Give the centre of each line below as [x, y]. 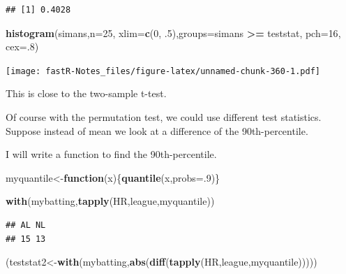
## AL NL [26, 225]
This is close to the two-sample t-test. [86, 93]
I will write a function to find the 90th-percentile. [111, 154]
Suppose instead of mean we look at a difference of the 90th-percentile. [157, 130]
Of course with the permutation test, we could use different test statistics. [164, 117]
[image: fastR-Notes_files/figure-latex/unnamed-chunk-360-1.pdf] [163, 71]
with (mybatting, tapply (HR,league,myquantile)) [110, 201]
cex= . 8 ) [22, 46]
